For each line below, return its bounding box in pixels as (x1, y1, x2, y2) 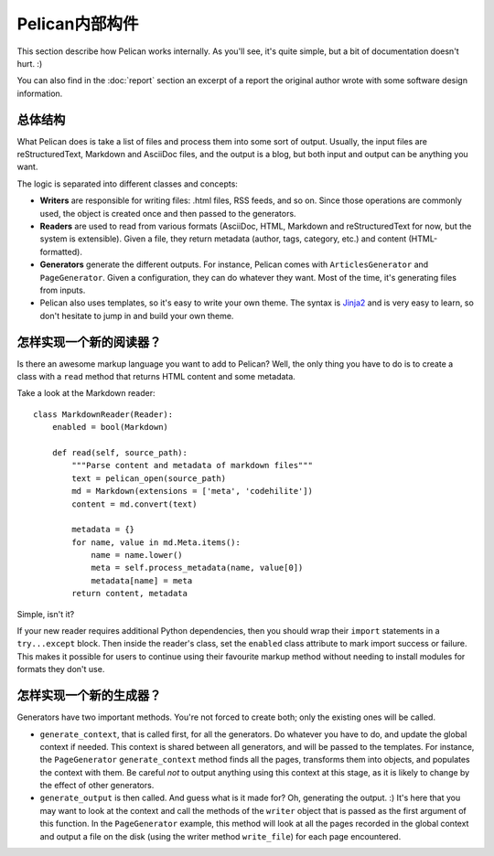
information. (16, 88, 63, 99)
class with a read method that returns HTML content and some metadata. (16, 371, 296, 381)
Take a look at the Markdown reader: (16, 388, 156, 399)
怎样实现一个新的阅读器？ (16, 334, 162, 349)
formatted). (39, 246, 82, 257)
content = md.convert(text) (71, 498, 198, 509)
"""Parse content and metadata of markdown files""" (71, 460, 313, 471)
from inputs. (39, 284, 86, 295)
